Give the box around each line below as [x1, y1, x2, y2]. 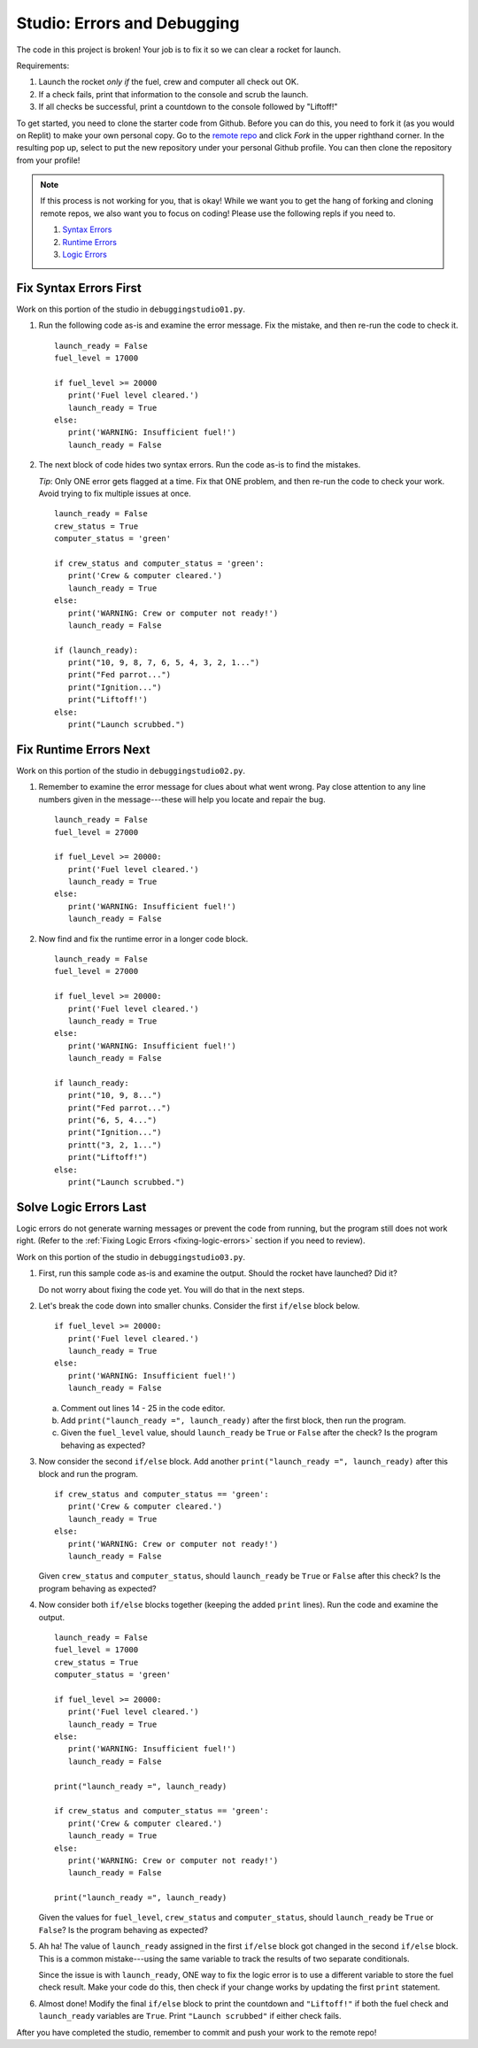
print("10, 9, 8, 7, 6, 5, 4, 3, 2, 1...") [67, 658, 260, 668]
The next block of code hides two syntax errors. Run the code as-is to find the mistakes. [38, 460, 361, 470]
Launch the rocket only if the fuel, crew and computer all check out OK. [38, 76, 299, 88]
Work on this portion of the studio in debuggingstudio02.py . [16, 765, 246, 776]
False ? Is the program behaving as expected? [38, 1924, 208, 1935]
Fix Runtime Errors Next [16, 742, 150, 757]
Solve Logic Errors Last [16, 1200, 147, 1215]
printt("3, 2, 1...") [67, 1140, 162, 1150]
